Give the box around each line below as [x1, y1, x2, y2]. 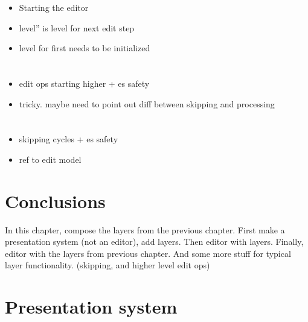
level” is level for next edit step [19, 21, 135, 34]
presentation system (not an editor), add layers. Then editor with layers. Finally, [5, 235, 304, 248]
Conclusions [5, 188, 106, 213]
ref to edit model [19, 153, 82, 165]
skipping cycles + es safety [19, 133, 118, 145]
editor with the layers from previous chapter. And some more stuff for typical [5, 247, 291, 259]
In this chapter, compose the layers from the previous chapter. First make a [5, 223, 285, 236]
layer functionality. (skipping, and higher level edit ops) [5, 259, 210, 271]
